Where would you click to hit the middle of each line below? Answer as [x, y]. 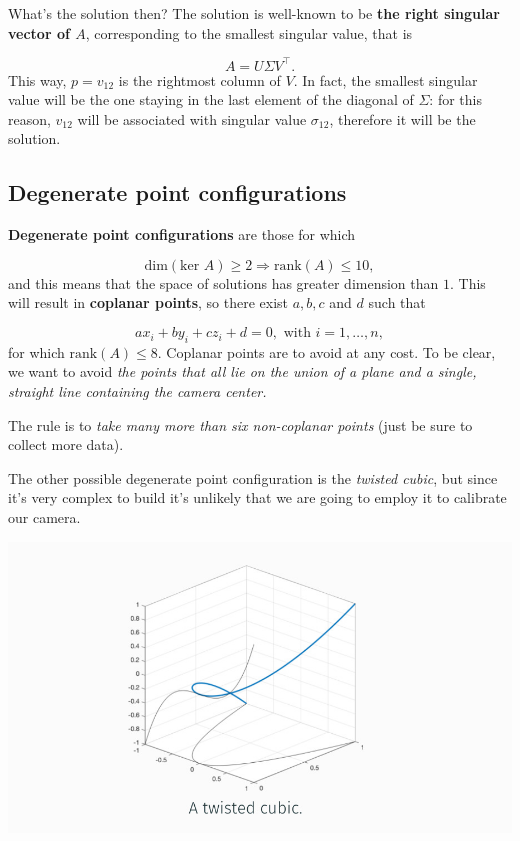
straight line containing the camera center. [137, 391]
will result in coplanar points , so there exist [148, 302]
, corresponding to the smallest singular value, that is [249, 32]
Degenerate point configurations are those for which [182, 234]
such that [397, 302]
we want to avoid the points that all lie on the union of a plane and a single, [242, 371]
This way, [37, 79]
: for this [455, 99]
